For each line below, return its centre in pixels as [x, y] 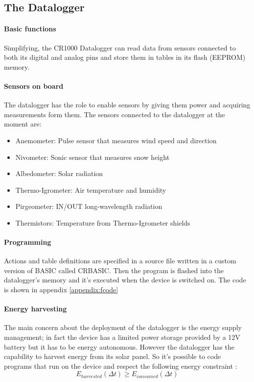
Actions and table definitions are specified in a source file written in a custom [120, 261]
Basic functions [30, 29]
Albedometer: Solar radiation [59, 173]
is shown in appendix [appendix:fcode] [61, 290]
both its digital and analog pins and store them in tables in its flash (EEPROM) [125, 57]
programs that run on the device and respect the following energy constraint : [121, 366]
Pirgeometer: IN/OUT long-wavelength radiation [89, 206]
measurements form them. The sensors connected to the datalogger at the [115, 114]
